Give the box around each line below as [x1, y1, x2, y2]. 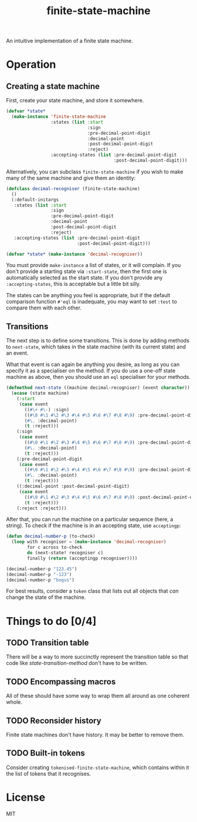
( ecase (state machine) [11, 390, 69, 397]
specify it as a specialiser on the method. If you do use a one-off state [6, 367, 176, 374]
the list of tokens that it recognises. [6, 770, 91, 777]
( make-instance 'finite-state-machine [11, 114, 107, 120]
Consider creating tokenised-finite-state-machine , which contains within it [6, 764, 189, 771]
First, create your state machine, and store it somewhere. [6, 97, 144, 104]
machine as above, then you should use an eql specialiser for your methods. [6, 374, 191, 381]
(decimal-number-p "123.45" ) [6, 566, 77, 572]
